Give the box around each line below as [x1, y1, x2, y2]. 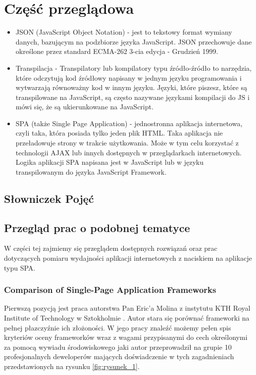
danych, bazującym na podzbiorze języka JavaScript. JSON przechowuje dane [15, 36, 252, 47]
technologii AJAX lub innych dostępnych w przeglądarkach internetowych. [15, 147, 242, 157]
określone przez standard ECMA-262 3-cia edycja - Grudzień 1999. [15, 46, 218, 56]
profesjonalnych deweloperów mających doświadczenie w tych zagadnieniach [4, 351, 234, 362]
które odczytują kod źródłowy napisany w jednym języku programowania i [15, 72, 242, 83]
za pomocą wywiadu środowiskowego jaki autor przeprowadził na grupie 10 [4, 341, 232, 352]
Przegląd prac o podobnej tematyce [4, 220, 190, 235]
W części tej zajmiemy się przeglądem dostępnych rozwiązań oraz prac [4, 243, 217, 253]
